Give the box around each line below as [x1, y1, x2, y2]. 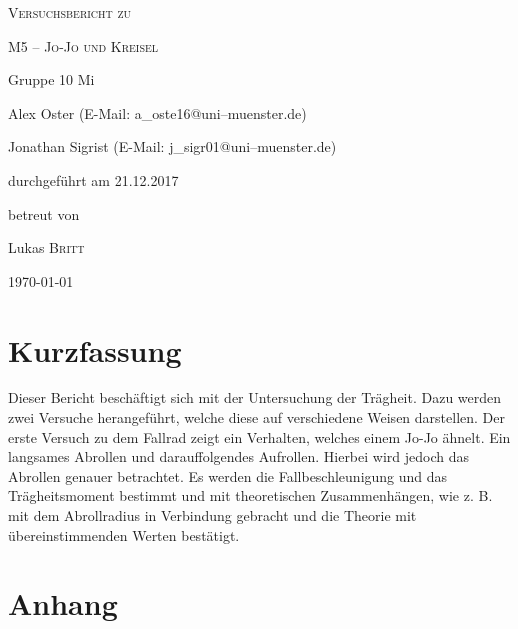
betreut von [8, 203, 80, 224]
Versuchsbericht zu [8, 2, 132, 22]
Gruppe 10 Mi [8, 69, 95, 90]
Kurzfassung [8, 329, 182, 370]
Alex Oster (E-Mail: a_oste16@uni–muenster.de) [8, 102, 307, 123]
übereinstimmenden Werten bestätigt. [8, 524, 240, 545]
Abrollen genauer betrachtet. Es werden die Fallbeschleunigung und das [8, 465, 448, 486]
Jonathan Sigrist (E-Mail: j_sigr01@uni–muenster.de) [8, 136, 337, 157]
